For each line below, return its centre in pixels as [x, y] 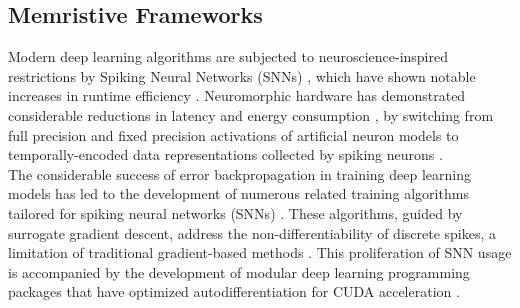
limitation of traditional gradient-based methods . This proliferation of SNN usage [260, 252]
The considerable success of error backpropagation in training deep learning [239, 173]
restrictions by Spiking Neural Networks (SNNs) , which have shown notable [242, 75]
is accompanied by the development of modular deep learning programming [239, 271]
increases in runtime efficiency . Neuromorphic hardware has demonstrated [237, 95]
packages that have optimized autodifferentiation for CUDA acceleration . [234, 291]
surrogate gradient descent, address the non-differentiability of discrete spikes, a [252, 232]
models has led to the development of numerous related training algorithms [238, 193]
